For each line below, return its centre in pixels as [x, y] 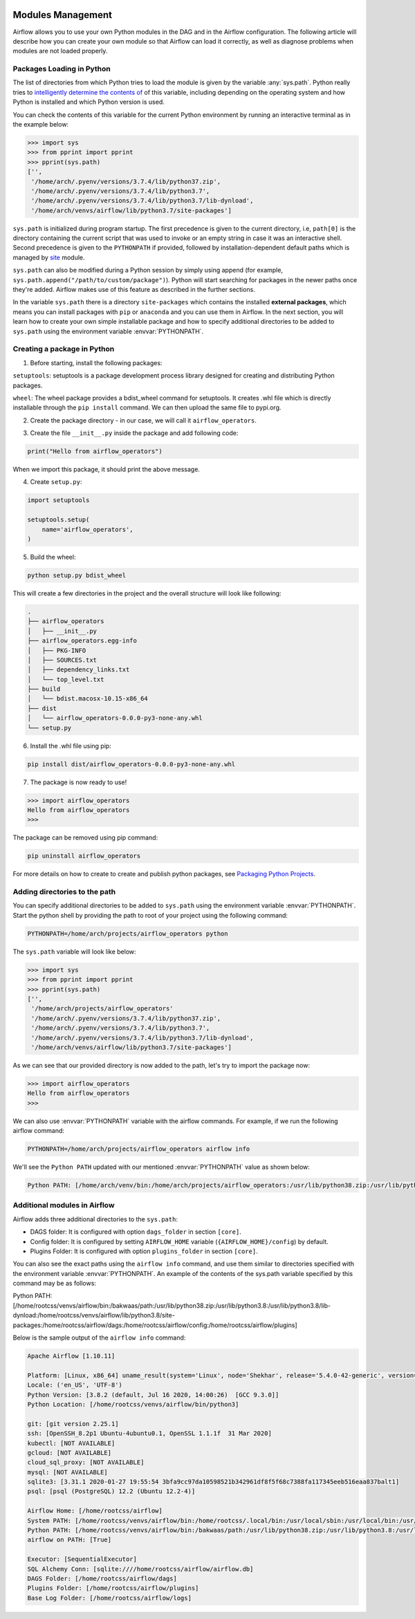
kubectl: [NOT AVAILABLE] [71, 1443]
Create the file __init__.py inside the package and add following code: [134, 433]
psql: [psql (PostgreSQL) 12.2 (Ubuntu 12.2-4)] [111, 1491]
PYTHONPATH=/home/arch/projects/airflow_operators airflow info [139, 1149]
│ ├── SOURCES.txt [62, 660]
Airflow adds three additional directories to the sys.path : [95, 1219]
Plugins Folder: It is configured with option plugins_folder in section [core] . [144, 1251]
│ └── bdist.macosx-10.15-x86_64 [87, 699]
